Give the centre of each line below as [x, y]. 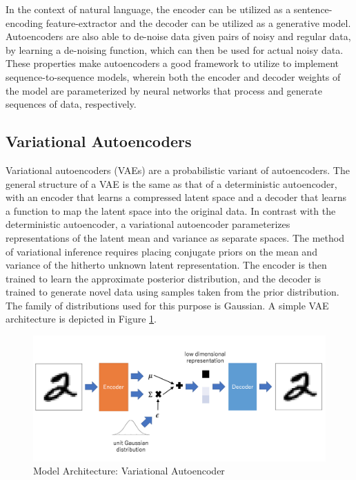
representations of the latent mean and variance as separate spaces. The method [175, 237]
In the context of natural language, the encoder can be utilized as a [148, 9]
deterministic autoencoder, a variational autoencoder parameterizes [148, 224]
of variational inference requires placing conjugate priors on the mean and [161, 251]
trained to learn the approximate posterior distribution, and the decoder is [164, 278]
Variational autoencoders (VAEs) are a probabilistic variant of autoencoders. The [178, 170]
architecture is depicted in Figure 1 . [81, 319]
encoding [24, 22]
